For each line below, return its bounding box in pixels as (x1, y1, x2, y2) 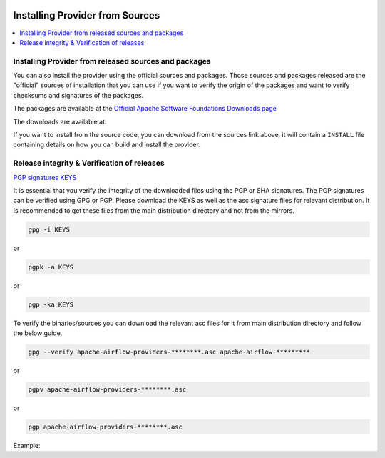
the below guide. (13, 329, 63, 337)
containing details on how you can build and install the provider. (13, 140, 201, 149)
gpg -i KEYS (28, 225, 71, 234)
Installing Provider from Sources (13, 9, 160, 21)
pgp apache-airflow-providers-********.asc (28, 422, 183, 431)
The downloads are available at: (13, 117, 107, 126)
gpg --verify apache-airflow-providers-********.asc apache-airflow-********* (28, 347, 310, 356)
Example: (13, 441, 41, 449)
